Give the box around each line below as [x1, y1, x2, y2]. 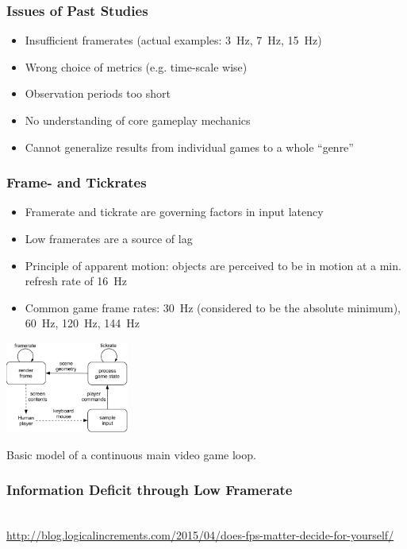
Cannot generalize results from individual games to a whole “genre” [25, 138, 354, 155]
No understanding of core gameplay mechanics [25, 112, 251, 128]
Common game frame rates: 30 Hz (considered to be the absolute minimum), [25, 299, 401, 315]
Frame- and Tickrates [6, 172, 147, 192]
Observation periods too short [25, 85, 171, 102]
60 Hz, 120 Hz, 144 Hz [25, 315, 140, 331]
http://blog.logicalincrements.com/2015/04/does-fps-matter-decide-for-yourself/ [6, 527, 394, 543]
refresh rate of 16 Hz [25, 273, 127, 289]
